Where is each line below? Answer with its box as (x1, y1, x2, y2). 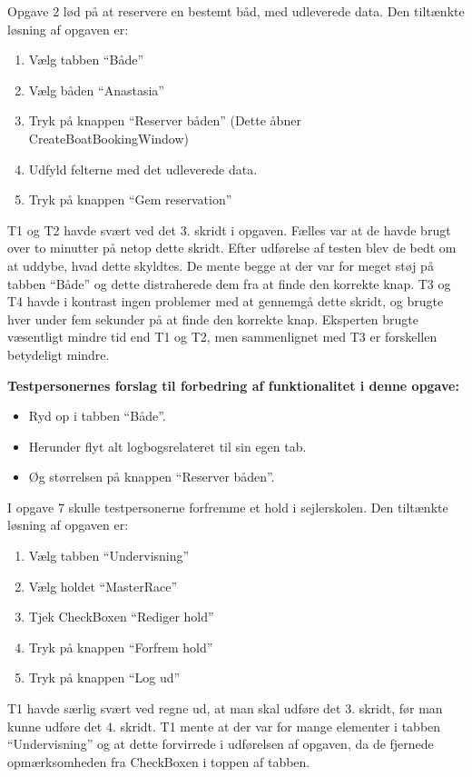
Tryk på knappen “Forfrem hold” (28, 637, 213, 656)
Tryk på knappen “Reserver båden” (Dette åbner (28, 111, 301, 130)
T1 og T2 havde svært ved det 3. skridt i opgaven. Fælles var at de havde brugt (7, 220, 451, 239)
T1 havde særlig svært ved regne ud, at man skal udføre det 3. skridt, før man (7, 699, 443, 718)
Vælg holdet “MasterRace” (28, 576, 178, 595)
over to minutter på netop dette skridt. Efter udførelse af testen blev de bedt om (7, 238, 457, 257)
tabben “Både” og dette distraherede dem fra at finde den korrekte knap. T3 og (7, 274, 451, 293)
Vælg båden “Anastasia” (28, 80, 164, 99)
